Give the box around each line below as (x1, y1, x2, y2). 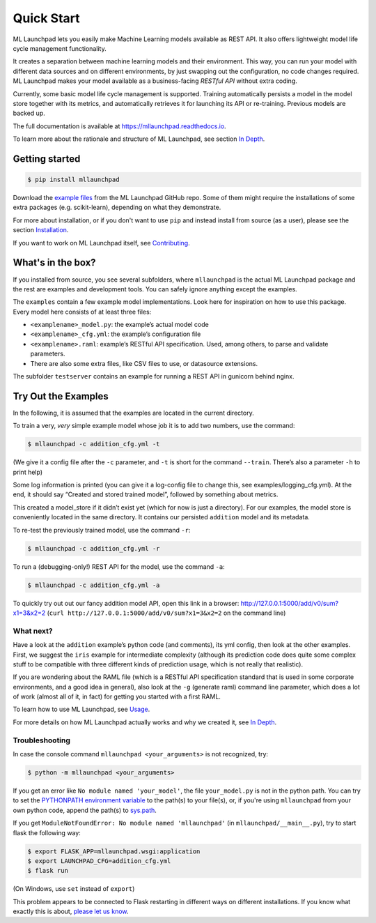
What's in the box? (13, 257, 97, 268)
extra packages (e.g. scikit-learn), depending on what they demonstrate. (13, 203, 221, 212)
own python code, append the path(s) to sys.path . (13, 806, 157, 814)
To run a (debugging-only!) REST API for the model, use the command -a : (13, 562, 226, 571)
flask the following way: (13, 828, 81, 837)
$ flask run (27, 867, 69, 875)
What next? (13, 626, 53, 636)
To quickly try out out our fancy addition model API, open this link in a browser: (13, 599, 240, 607)
